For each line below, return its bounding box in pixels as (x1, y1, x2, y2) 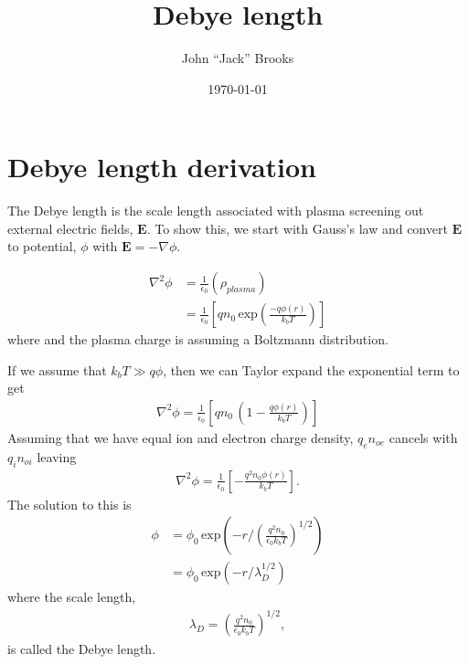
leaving (37, 447, 77, 466)
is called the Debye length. (7, 639, 156, 659)
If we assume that (7, 360, 107, 379)
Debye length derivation (7, 148, 316, 185)
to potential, (7, 237, 77, 256)
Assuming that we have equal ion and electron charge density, (7, 427, 354, 447)
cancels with (389, 427, 458, 447)
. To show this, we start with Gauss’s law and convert (146, 218, 448, 237)
